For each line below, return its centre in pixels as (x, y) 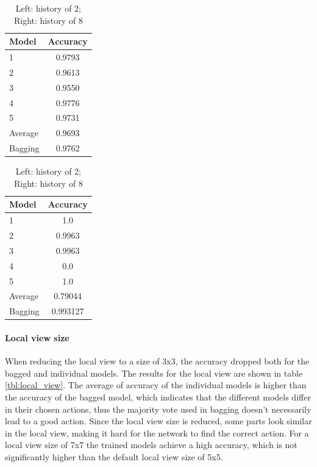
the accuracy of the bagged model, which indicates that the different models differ (158, 396)
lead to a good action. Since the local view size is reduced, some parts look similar (158, 421)
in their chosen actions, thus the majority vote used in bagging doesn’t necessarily (158, 409)
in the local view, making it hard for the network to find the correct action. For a (157, 433)
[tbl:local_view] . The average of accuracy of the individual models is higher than (156, 385)
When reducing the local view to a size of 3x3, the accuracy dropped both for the (157, 361)
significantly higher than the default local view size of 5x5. (114, 456)
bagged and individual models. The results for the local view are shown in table (154, 373)
